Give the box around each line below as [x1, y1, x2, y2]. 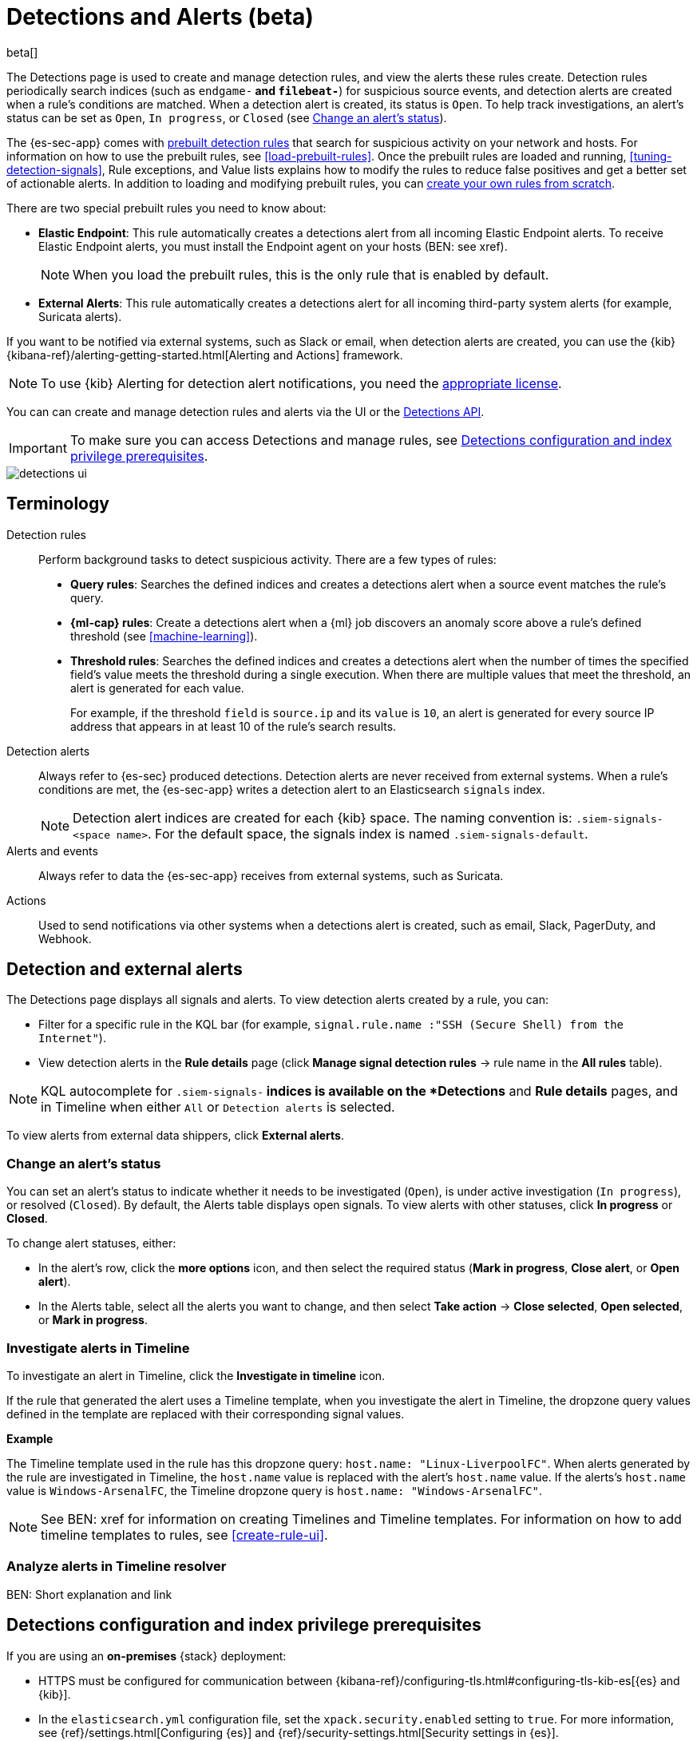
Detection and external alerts [6, 959, 243, 980]
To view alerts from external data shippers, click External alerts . [6, 1128, 344, 1143]
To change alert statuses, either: [6, 1236, 176, 1251]
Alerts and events [6, 843, 98, 858]
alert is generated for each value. [70, 680, 244, 695]
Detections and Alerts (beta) [6, 3, 314, 30]
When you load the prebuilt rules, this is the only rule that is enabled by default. [73, 266, 549, 283]
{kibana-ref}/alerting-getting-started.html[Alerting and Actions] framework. [6, 347, 403, 362]
